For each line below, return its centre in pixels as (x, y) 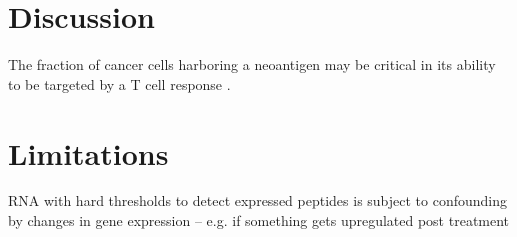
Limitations (88, 152)
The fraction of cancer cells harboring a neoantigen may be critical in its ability (252, 64)
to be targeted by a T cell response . (119, 83)
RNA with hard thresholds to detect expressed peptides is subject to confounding (258, 200)
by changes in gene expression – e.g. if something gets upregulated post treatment (259, 220)
